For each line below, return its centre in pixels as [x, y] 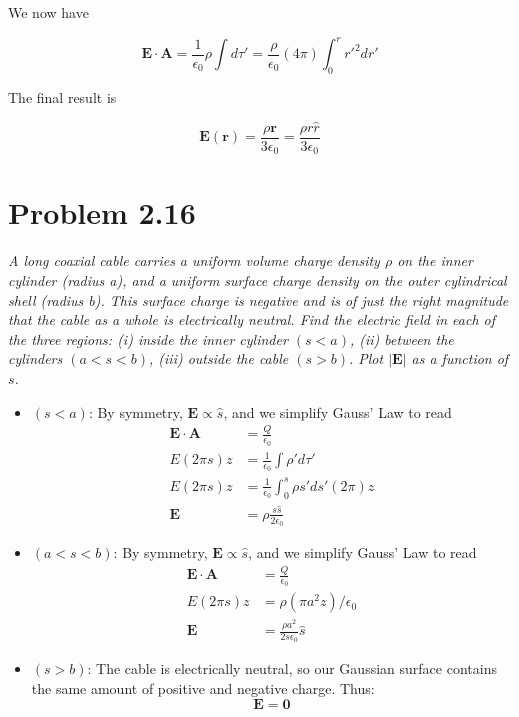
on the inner [435, 260]
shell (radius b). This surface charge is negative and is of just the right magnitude [258, 299]
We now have [48, 12]
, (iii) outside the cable [219, 358]
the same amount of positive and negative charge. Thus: [203, 688]
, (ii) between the [401, 338]
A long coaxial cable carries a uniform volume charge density [194, 260]
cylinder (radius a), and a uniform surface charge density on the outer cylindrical [257, 279]
